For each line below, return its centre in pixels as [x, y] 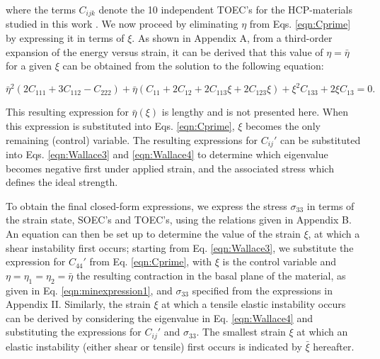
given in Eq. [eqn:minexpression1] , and [89, 290]
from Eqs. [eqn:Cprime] [300, 24]
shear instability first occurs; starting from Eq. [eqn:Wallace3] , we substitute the [180, 247]
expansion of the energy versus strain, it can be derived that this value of [165, 51]
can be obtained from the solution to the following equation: [193, 66]
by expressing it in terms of [65, 38]
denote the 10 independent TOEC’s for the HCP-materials [225, 9]
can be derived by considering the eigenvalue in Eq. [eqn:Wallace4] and [159, 317]
